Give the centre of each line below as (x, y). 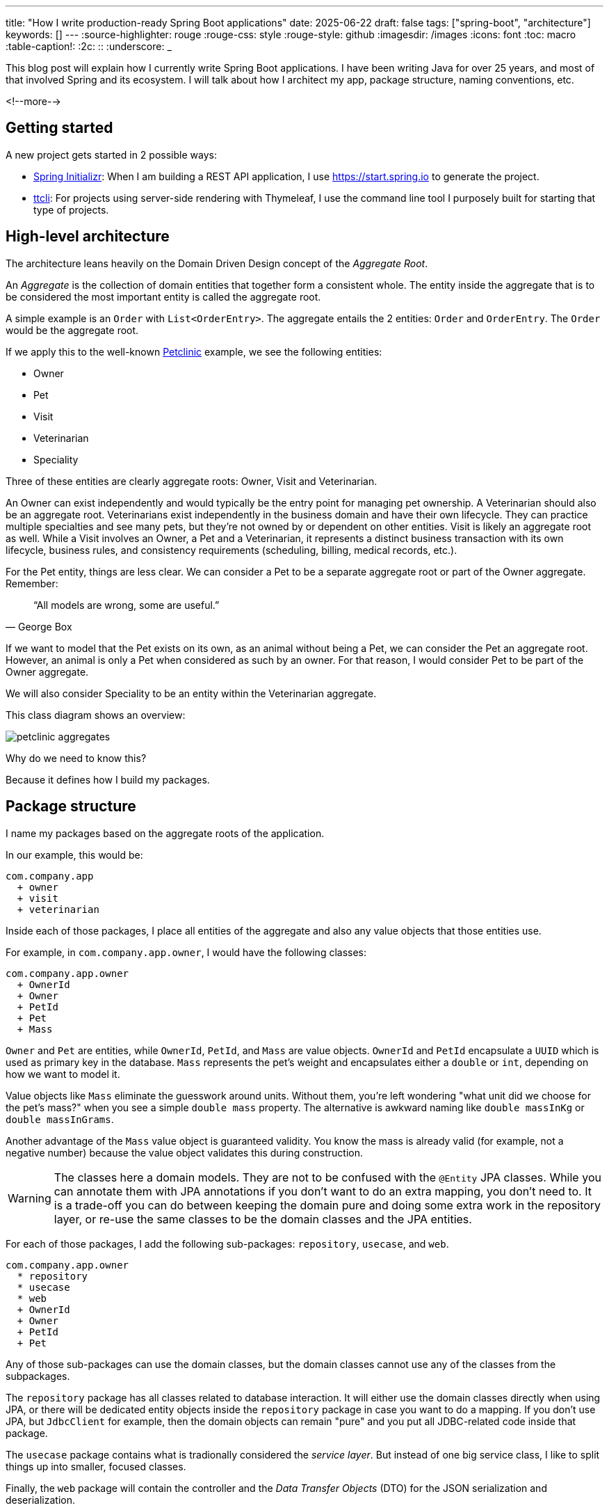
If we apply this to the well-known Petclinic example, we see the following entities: (194, 351)
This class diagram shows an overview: (96, 715)
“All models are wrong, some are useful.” (127, 605)
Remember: (32, 583)
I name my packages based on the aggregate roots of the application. (165, 833)
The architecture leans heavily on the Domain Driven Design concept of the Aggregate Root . (217, 263)
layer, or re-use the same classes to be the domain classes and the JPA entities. (263, 1219)
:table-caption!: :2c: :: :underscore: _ (89, 46)
